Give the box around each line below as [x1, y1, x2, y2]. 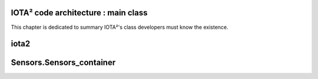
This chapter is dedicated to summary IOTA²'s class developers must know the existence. [11, 24, 229, 31]
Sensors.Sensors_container [11, 58, 116, 68]
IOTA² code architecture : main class [11, 8, 148, 18]
